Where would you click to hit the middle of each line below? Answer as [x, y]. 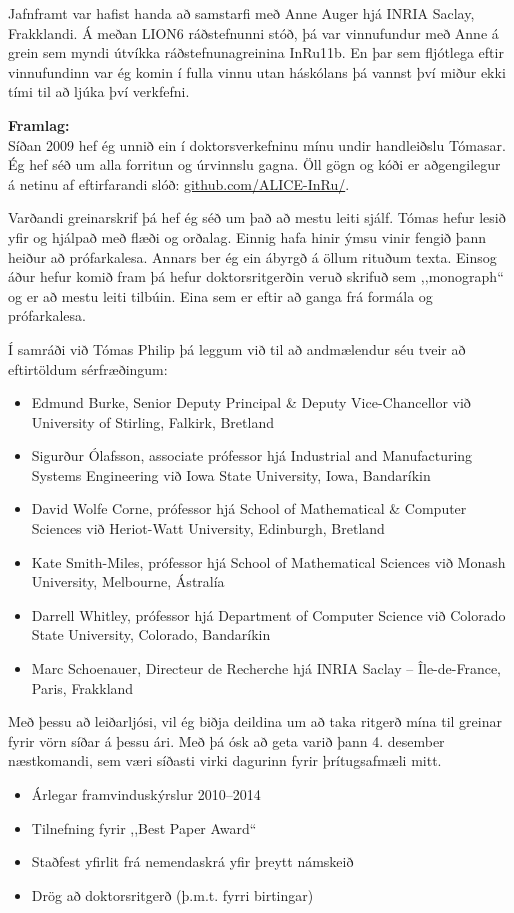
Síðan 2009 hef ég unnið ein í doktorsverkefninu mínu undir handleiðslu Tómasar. [257, 144]
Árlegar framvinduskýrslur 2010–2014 [146, 794]
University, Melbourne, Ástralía [128, 581]
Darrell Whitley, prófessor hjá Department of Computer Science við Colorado [268, 614]
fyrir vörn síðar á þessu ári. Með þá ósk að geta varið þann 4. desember [226, 740]
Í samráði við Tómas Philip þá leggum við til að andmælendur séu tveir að [237, 348]
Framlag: [39, 124]
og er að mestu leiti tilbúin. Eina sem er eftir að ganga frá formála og [220, 295]
